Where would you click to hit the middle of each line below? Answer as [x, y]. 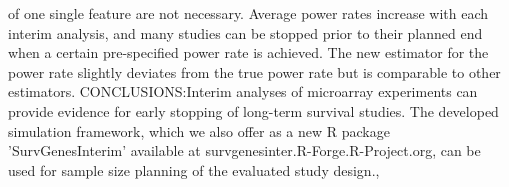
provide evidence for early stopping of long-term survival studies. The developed [253, 110]
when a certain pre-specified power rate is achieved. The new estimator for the [248, 52]
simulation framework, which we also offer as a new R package [199, 130]
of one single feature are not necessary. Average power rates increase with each [248, 13]
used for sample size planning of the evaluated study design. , [194, 169]
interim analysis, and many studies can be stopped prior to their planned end [245, 32]
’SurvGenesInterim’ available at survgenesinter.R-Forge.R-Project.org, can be [244, 150]
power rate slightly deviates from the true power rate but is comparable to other [254, 71]
